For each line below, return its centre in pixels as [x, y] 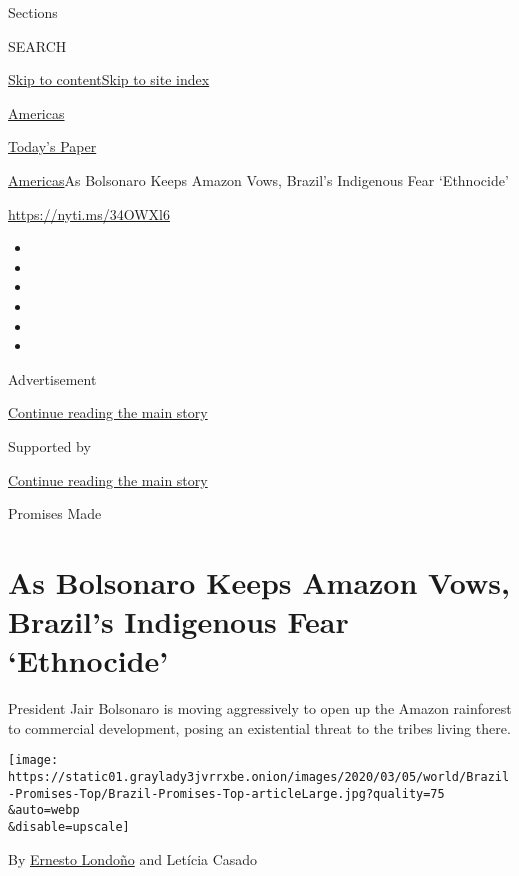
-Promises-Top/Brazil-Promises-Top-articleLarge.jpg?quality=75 [226, 793]
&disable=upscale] [69, 827]
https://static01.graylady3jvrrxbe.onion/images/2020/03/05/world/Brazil [259, 777]
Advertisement [52, 378]
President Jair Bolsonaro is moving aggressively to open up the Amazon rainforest [260, 708]
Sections [33, 12]
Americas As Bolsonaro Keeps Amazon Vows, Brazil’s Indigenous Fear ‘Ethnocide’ [258, 179]
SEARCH [37, 45]
